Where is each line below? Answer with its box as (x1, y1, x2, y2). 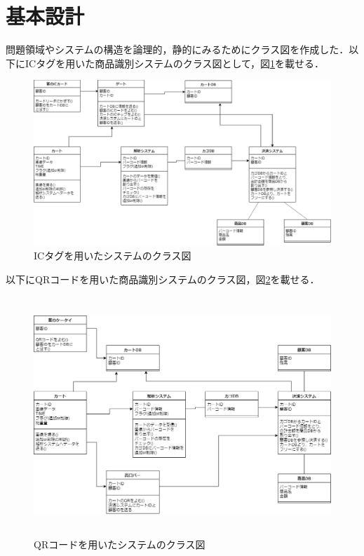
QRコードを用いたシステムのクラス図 (34, 536, 205, 551)
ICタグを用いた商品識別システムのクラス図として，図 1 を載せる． (25, 55, 325, 70)
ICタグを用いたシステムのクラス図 (34, 248, 191, 262)
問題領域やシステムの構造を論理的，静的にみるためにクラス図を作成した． (6, 42, 349, 57)
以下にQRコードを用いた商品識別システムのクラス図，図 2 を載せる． (6, 271, 320, 286)
